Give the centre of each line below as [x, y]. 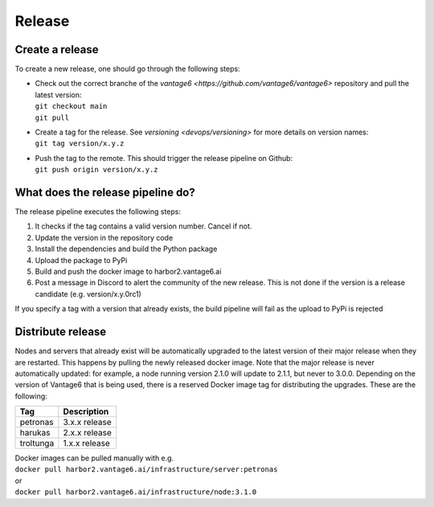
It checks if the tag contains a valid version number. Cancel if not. [143, 226]
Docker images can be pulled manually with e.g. [94, 458]
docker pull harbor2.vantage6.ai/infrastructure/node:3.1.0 [136, 492]
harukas [35, 433]
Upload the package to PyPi [81, 260]
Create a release [57, 49]
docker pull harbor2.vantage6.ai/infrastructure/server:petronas [146, 470]
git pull [52, 117]
